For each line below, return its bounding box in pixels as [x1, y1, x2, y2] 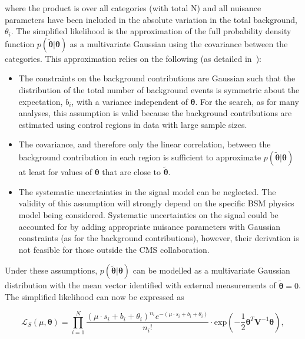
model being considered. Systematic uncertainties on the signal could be [18, 208, 279, 220]
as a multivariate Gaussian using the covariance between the [69, 37, 288, 50]
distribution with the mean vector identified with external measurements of [5, 279, 276, 291]
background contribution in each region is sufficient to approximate [18, 150, 261, 163]
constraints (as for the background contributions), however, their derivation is [18, 232, 299, 244]
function [5, 37, 35, 50]
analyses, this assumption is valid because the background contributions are [18, 107, 292, 119]
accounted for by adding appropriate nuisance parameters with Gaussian [18, 220, 281, 232]
